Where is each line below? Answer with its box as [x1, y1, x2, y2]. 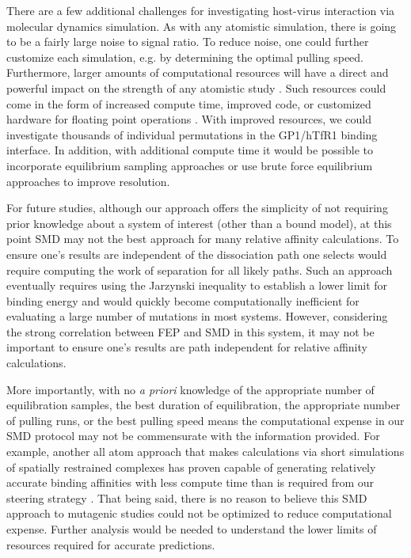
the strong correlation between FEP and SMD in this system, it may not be [6, 323, 375, 340]
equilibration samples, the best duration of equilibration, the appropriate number [6, 397, 401, 413]
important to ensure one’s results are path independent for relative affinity [6, 339, 367, 355]
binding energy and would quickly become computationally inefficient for [6, 292, 360, 309]
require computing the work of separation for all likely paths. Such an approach [6, 261, 393, 278]
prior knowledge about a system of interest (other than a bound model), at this [6, 214, 392, 231]
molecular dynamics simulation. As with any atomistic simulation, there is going [6, 17, 397, 34]
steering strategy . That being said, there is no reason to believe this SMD [6, 489, 367, 506]
